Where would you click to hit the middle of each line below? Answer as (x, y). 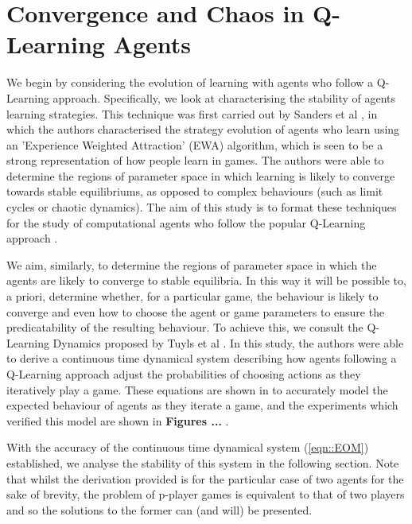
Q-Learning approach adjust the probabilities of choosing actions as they (184, 374)
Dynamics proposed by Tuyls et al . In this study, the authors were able (228, 342)
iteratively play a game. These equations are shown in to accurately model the (197, 389)
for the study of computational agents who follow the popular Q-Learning (186, 222)
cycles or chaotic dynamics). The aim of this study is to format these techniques (202, 207)
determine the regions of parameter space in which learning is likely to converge (201, 175)
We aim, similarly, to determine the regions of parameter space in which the (192, 264)
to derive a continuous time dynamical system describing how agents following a (202, 358)
